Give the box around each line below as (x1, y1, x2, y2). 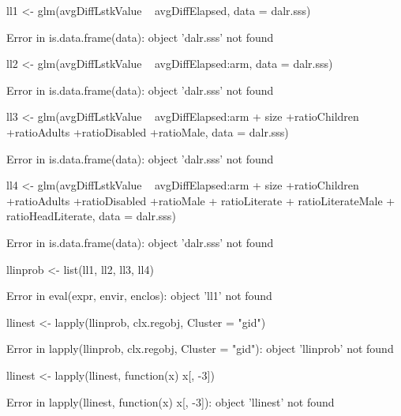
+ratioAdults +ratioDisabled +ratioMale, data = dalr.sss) (6, 123, 289, 140)
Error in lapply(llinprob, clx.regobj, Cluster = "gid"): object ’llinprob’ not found (6, 340, 394, 357)
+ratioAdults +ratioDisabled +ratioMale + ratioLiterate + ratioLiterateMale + (6, 192, 395, 208)
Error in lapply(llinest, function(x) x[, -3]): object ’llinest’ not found (6, 393, 335, 410)
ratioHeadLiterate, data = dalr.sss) (6, 208, 176, 224)
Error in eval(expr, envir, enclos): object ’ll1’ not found (6, 287, 272, 304)
